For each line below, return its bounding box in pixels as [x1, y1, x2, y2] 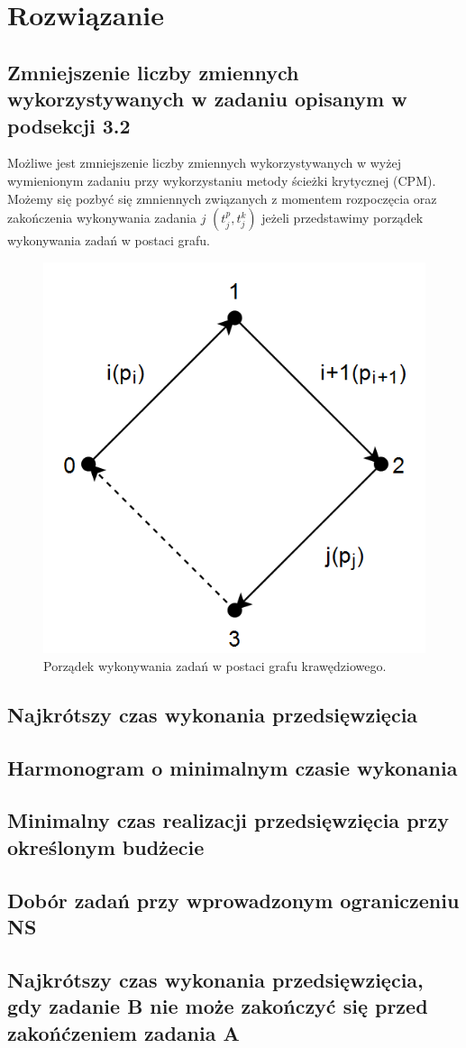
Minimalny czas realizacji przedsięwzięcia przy [7, 806, 449, 834]
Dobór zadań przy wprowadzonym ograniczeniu [7, 886, 460, 914]
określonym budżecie [7, 832, 205, 860]
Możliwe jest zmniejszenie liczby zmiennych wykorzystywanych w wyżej [7, 153, 401, 172]
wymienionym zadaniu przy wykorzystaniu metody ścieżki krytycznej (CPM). [7, 170, 436, 189]
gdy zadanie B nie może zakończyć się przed [7, 992, 428, 1020]
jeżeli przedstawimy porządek [261, 208, 424, 227]
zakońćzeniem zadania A [7, 1018, 240, 1046]
